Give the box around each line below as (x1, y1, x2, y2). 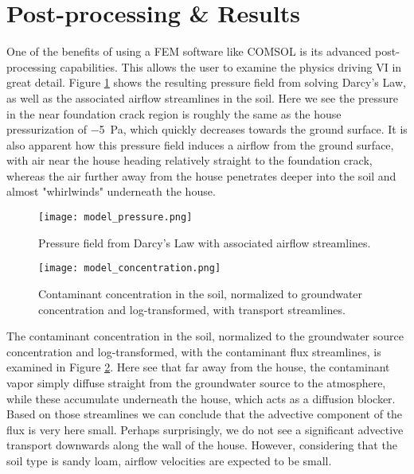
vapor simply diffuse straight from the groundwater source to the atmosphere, (6, 374, 386, 390)
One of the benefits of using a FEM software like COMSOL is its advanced (6, 43, 372, 60)
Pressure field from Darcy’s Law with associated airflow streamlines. (38, 234, 371, 251)
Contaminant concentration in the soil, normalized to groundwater (38, 285, 363, 301)
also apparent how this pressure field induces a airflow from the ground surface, (6, 136, 394, 153)
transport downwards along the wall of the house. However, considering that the (6, 437, 397, 453)
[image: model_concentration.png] (38, 262, 221, 274)
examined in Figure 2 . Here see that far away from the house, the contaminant (6, 359, 390, 375)
